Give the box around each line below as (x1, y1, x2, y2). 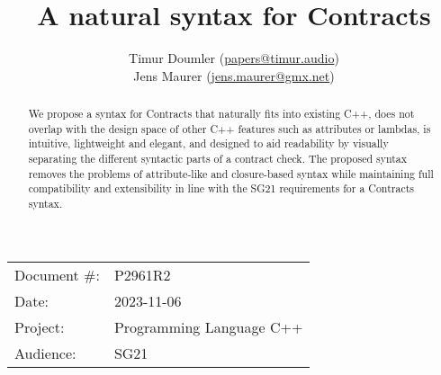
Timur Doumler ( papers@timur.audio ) (129, 49, 339, 67)
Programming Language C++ (113, 316, 303, 337)
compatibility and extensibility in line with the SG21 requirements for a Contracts (28, 181, 414, 196)
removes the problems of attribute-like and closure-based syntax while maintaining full (28, 165, 434, 181)
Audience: (14, 342, 76, 363)
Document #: (14, 263, 100, 285)
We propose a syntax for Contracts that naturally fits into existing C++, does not (28, 106, 415, 121)
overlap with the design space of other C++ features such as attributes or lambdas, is (28, 121, 431, 136)
